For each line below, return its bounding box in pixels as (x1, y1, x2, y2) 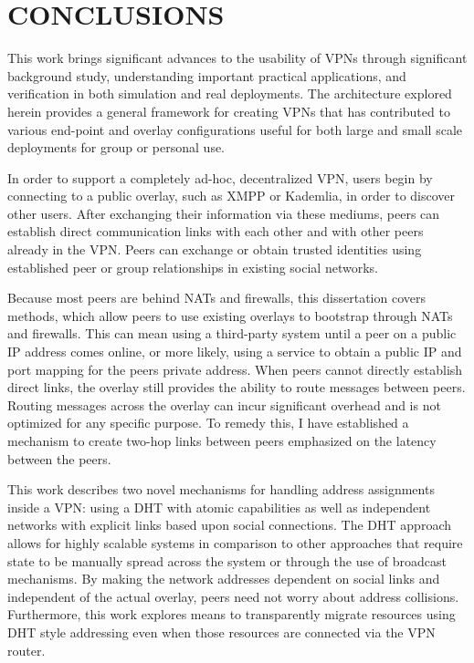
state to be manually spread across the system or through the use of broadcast (7, 551, 448, 570)
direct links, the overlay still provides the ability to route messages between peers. (7, 378, 466, 397)
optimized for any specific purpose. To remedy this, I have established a (7, 413, 409, 432)
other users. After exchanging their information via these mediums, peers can (7, 203, 440, 223)
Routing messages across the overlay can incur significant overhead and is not (7, 395, 441, 414)
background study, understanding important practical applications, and (7, 66, 406, 85)
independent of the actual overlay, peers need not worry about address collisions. (7, 586, 459, 606)
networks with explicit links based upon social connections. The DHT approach (7, 515, 451, 534)
